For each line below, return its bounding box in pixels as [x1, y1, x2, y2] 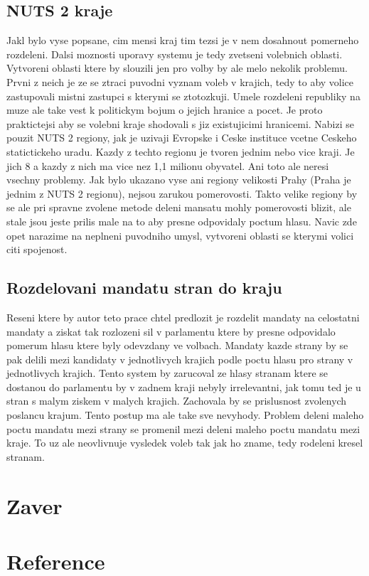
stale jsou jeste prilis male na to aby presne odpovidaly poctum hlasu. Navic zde [6, 213, 357, 228]
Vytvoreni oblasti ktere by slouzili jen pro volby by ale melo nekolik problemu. [6, 60, 348, 75]
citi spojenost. [6, 242, 68, 257]
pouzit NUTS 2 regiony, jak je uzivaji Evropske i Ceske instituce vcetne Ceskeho [6, 130, 357, 145]
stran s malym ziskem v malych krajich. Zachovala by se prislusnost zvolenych [6, 393, 347, 408]
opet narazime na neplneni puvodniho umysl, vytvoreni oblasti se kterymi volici [6, 228, 354, 242]
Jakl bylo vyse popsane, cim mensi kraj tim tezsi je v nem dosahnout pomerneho [6, 33, 359, 48]
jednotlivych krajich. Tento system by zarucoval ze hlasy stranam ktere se [6, 366, 328, 380]
